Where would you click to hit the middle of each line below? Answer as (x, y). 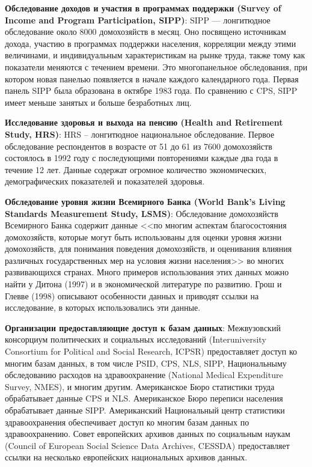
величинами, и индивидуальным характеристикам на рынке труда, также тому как (155, 55)
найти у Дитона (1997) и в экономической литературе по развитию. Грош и (143, 284)
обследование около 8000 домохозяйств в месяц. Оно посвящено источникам (145, 32)
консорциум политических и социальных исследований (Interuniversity (136, 339)
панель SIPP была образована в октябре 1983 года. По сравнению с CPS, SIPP (151, 90)
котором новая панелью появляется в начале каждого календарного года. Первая (152, 78)
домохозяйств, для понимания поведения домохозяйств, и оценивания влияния (148, 249)
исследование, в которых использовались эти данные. (103, 307)
